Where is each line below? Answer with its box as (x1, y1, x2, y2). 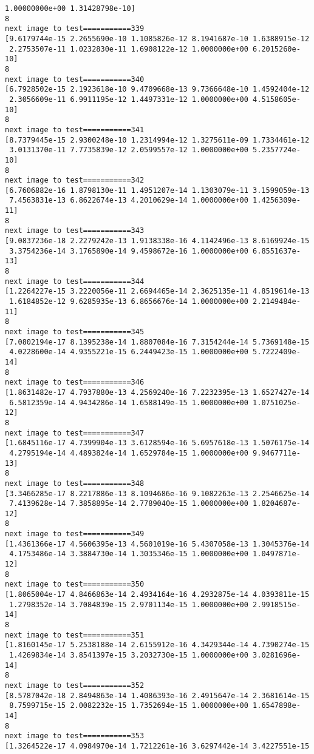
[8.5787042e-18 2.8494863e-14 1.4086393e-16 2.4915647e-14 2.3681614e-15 (5, 691, 310, 700)
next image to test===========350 (5, 580, 145, 589)
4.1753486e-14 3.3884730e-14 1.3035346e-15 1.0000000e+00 (9, 550, 248, 559)
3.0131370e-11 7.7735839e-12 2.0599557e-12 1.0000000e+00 (9, 146, 248, 155)
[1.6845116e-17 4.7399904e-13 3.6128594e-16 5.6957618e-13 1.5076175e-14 (5, 439, 310, 448)
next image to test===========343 (5, 226, 145, 235)
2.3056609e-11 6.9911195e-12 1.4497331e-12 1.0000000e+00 (9, 95, 248, 104)
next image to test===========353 (5, 732, 145, 741)
